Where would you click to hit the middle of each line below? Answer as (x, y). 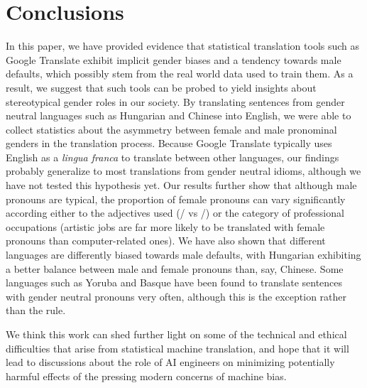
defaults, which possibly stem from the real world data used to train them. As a (180, 74)
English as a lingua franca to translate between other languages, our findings (172, 157)
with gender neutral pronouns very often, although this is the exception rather (176, 296)
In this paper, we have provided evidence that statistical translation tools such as (183, 46)
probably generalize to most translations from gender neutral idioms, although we (183, 171)
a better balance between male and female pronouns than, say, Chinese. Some (175, 268)
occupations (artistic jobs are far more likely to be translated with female (165, 226)
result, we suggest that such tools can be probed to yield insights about (161, 87)
